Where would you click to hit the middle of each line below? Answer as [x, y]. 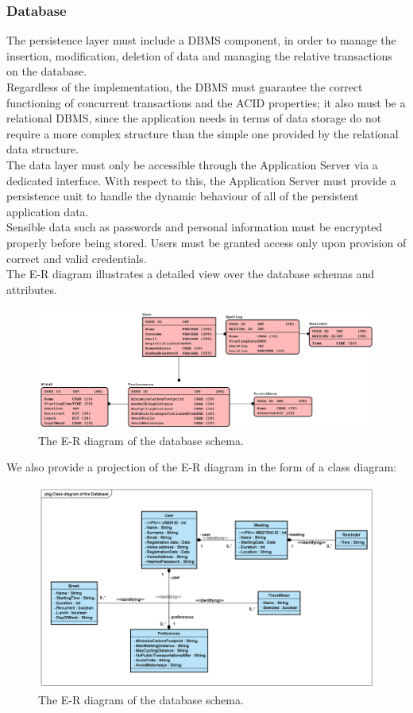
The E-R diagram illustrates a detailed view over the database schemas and [191, 274]
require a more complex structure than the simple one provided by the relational [203, 133]
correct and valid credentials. [77, 258]
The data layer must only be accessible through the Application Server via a [192, 164]
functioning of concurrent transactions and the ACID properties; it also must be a [206, 102]
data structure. [43, 149]
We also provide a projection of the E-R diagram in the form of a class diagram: [202, 467]
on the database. [47, 71]
